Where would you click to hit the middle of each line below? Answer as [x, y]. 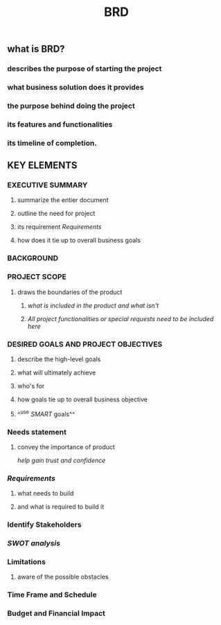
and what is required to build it [61, 507]
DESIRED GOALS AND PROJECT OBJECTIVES [85, 344]
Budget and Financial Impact [56, 613]
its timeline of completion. [52, 143]
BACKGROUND [33, 258]
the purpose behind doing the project [71, 106]
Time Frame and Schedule [52, 595]
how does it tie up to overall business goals [79, 240]
